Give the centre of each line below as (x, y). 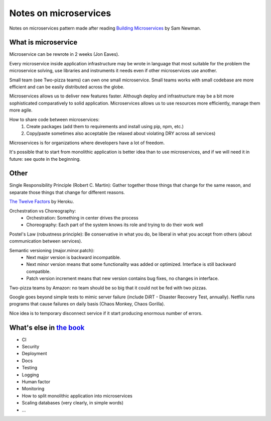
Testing (30, 368)
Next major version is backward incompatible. (74, 257)
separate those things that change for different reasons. (67, 192)
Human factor (36, 381)
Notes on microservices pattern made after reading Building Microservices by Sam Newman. (105, 28)
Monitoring (33, 389)
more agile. (21, 110)
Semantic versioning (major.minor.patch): (52, 250)
